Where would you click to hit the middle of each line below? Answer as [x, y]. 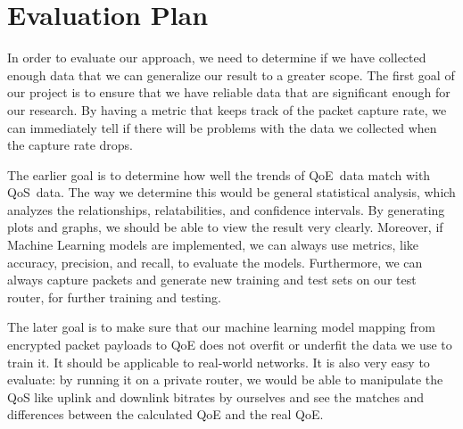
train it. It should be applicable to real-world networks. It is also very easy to [219, 362]
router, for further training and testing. [114, 297]
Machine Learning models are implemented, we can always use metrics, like [213, 245]
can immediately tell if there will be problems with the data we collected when [222, 127]
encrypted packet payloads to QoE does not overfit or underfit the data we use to [230, 345]
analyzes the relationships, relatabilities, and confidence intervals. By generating [226, 209]
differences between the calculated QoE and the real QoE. [165, 414]
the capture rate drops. [70, 145]
